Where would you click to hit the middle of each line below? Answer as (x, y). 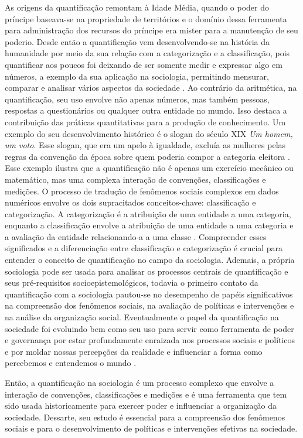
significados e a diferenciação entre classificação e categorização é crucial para (144, 248)
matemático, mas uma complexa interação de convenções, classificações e (135, 179)
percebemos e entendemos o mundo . (71, 363)
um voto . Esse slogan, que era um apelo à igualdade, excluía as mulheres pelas (145, 145)
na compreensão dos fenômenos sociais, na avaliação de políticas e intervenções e (149, 305)
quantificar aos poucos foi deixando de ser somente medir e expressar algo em (144, 64)
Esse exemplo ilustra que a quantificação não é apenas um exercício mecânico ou (149, 168)
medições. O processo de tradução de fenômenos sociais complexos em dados (142, 191)
